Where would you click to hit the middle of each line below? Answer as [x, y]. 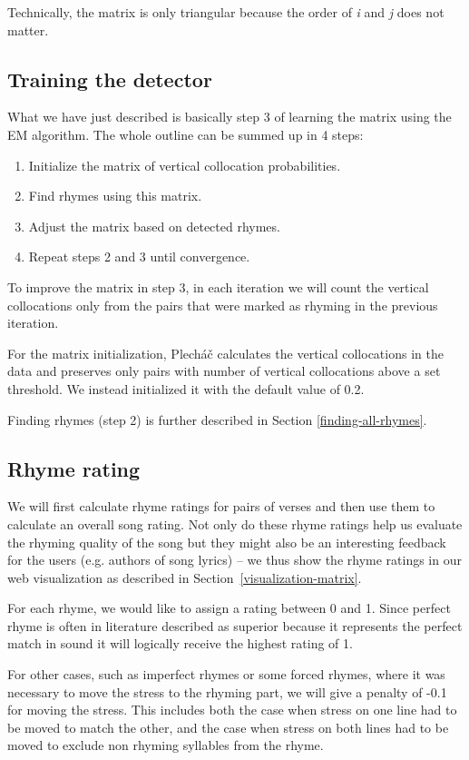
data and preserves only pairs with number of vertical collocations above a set [224, 371]
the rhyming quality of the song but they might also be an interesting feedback [227, 542]
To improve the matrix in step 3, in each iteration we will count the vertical [218, 286]
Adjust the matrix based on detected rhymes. [154, 226]
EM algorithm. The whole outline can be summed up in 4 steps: [186, 134]
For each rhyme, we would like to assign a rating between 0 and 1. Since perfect [229, 608]
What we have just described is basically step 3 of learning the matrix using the [230, 117]
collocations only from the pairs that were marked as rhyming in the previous [223, 305]
